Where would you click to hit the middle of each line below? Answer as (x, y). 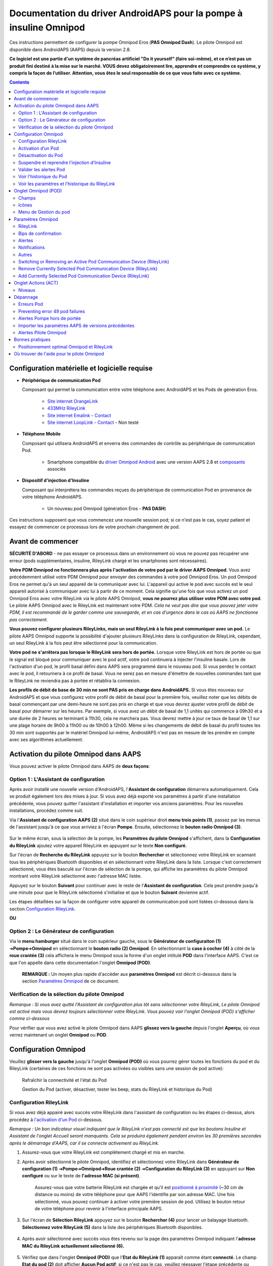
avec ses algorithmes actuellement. (46, 739)
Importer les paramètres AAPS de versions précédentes (77, 325)
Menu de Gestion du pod (44, 212)
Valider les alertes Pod (42, 169)
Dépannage (26, 297)
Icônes (25, 205)
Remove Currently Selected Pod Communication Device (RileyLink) (88, 269)
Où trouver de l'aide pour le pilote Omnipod (59, 354)
